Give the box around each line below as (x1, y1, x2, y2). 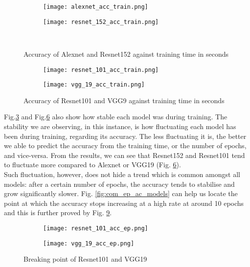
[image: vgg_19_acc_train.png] (43, 81, 145, 89)
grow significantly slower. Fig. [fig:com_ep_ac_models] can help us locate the (4, 188, 238, 199)
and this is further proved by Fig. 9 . (4, 207, 112, 218)
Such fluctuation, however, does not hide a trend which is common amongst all (4, 169, 240, 179)
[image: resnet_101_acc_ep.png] (43, 224, 148, 232)
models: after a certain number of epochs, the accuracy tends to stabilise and (4, 178, 235, 189)
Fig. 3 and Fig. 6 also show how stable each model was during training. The (4, 111, 227, 122)
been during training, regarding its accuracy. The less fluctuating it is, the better (4, 131, 247, 141)
